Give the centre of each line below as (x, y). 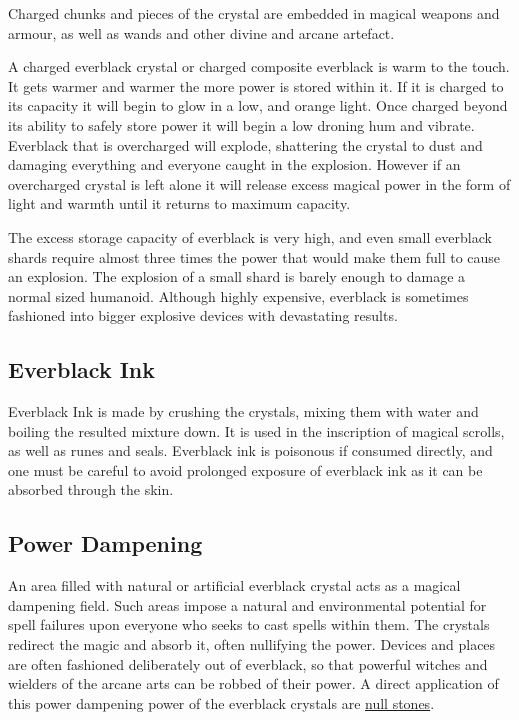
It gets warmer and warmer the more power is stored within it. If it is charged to (256, 85)
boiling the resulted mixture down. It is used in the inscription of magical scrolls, (256, 430)
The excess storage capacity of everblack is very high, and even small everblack (250, 236)
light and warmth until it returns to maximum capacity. (179, 203)
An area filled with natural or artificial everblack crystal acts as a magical (234, 585)
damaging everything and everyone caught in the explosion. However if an (234, 164)
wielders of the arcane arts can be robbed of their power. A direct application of (253, 683)
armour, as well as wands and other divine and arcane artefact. (201, 32)
